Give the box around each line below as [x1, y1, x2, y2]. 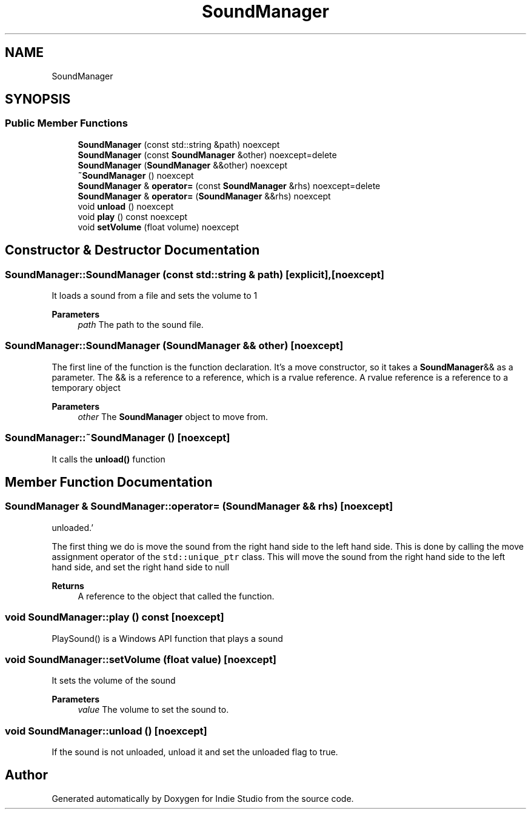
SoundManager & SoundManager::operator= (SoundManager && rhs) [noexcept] [5, 500, 393, 513]
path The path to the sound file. [78, 319, 204, 330]
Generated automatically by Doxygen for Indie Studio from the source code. [52, 793, 354, 804]
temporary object [52, 382, 121, 393]
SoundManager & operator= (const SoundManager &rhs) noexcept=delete [78, 180, 381, 191]
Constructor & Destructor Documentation [5, 242, 260, 258]
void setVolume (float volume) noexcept [78, 221, 239, 232]
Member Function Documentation [5, 474, 213, 490]
